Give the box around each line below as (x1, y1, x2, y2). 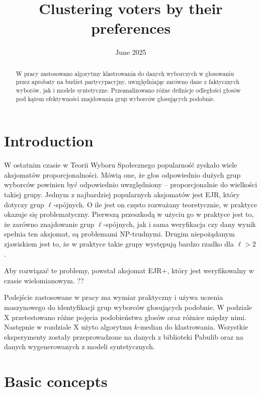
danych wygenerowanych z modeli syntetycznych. (4, 341, 155, 352)
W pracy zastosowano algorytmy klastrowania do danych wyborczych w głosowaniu (16, 69, 234, 77)
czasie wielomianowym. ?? (4, 275, 84, 285)
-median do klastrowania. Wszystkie (138, 322, 248, 332)
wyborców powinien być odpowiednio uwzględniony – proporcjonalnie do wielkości (4, 179, 257, 190)
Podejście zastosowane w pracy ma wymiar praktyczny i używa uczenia (4, 292, 223, 302)
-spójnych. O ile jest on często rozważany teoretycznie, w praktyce (53, 199, 257, 209)
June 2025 (115, 47, 146, 57)
